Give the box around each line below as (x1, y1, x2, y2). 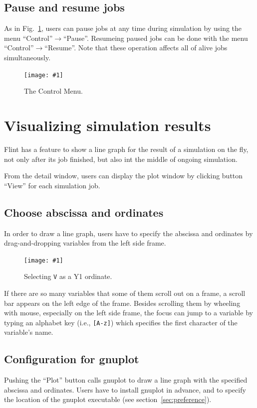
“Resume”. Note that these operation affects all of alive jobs (44, 42, 228, 53)
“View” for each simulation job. (4, 180, 100, 190)
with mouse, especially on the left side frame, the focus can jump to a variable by (4, 307, 253, 318)
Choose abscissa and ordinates (4, 204, 164, 220)
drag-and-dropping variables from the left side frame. (4, 238, 166, 248)
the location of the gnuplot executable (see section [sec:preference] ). (4, 394, 212, 405)
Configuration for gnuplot (4, 351, 139, 367)
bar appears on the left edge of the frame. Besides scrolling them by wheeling (4, 297, 241, 308)
